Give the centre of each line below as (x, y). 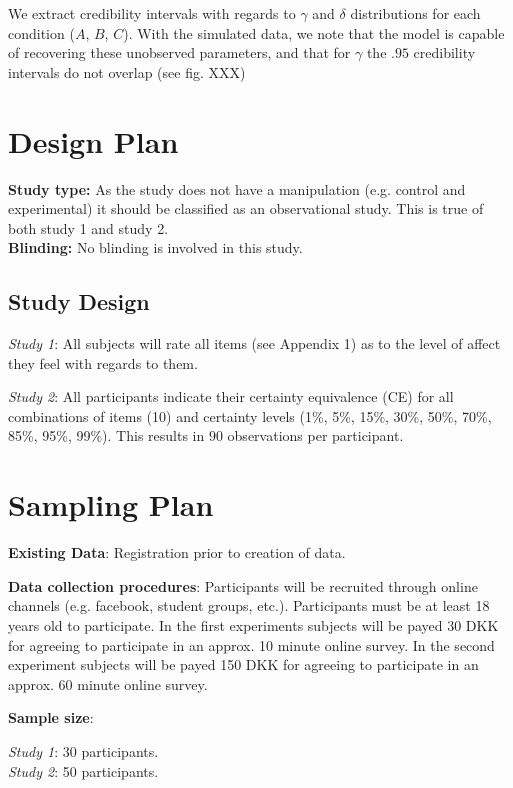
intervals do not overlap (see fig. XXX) (127, 71)
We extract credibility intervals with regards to (152, 13)
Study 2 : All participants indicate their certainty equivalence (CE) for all (231, 396)
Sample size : (51, 717)
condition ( (41, 32)
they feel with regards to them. (103, 362)
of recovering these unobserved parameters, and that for (179, 52)
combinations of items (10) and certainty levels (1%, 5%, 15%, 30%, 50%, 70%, (250, 415)
